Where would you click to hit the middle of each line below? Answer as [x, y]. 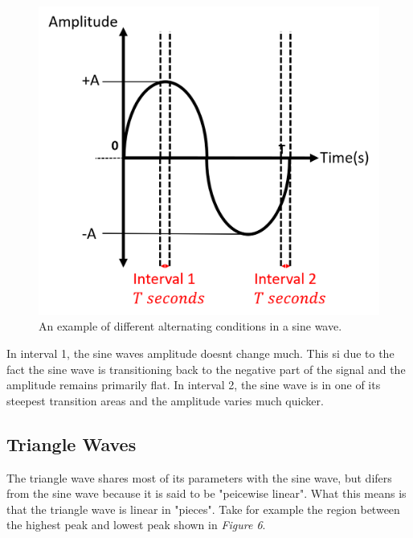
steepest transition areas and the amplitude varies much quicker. [165, 400]
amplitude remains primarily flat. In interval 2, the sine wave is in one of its [194, 385]
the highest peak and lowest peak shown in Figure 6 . [136, 525]
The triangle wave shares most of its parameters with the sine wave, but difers [199, 477]
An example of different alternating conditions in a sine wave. [190, 326]
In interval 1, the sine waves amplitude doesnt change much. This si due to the [200, 353]
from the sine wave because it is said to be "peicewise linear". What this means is [206, 493]
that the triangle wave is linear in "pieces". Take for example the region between [203, 509]
